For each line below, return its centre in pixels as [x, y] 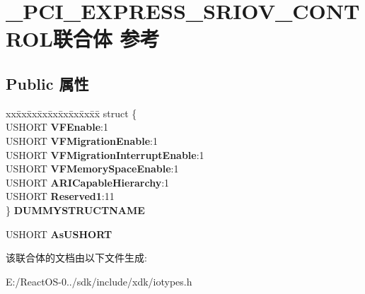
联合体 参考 [106, 39]
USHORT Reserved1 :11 [60, 196]
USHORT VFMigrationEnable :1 [82, 140]
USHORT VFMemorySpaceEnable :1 [92, 169]
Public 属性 [47, 83]
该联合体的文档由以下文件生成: [76, 258]
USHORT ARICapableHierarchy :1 [88, 182]
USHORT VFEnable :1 [57, 127]
